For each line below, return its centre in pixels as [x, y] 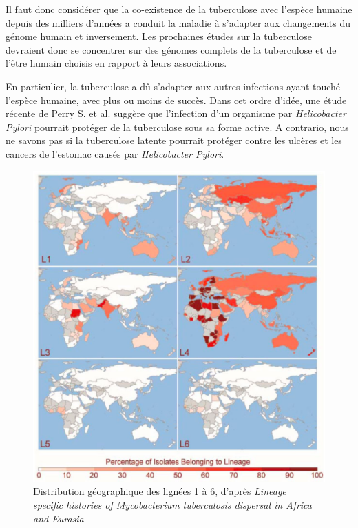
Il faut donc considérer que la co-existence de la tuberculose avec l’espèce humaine [179, 9]
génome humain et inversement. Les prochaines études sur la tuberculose [159, 36]
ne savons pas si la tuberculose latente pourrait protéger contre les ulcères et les [174, 140]
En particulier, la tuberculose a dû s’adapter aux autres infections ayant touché [173, 86]
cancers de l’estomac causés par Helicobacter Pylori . [115, 153]
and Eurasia [59, 518]
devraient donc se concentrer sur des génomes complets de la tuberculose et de [171, 49]
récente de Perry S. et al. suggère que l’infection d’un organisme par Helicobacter [176, 113]
